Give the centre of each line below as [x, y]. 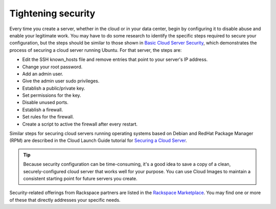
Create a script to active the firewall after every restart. [80, 124]
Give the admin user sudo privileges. [61, 81]
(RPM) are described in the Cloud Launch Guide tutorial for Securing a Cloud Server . [98, 140]
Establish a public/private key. [54, 88]
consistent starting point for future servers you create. [80, 178]
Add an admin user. [43, 74]
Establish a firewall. [43, 110]
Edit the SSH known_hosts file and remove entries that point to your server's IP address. [115, 59]
